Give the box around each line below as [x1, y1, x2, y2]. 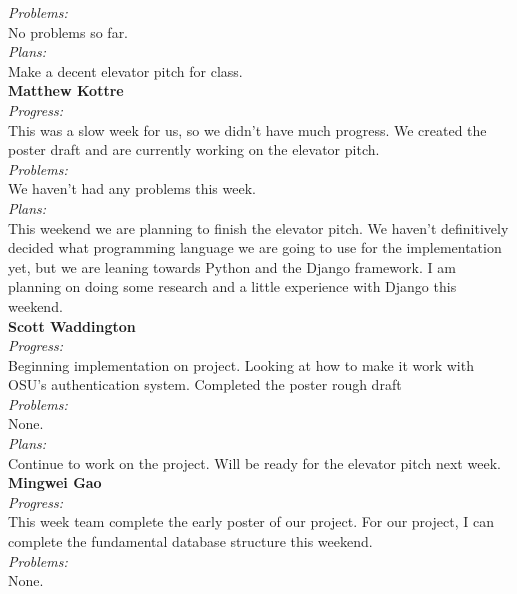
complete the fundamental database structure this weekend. [8, 531, 373, 552]
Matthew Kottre [8, 80, 124, 101]
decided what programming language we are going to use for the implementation [8, 237, 502, 258]
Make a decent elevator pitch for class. [8, 60, 243, 81]
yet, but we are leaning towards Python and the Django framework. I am [8, 256, 456, 277]
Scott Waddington [8, 315, 136, 336]
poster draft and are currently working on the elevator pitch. [8, 139, 380, 160]
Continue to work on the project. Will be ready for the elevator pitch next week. [8, 452, 501, 473]
